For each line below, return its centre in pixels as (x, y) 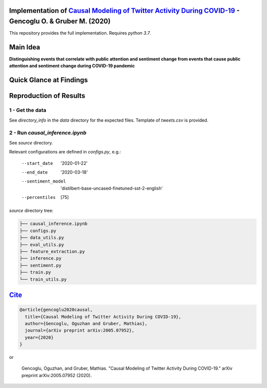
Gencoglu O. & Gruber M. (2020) (60, 22)
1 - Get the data (28, 110)
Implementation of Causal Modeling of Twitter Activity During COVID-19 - (124, 11)
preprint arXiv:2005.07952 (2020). (57, 375)
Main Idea (25, 47)
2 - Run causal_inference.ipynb (48, 133)
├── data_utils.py (42, 238)
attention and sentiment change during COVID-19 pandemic (72, 66)
